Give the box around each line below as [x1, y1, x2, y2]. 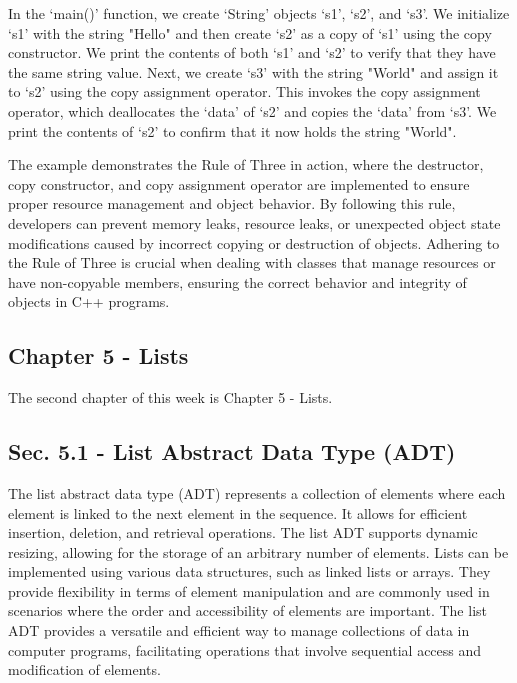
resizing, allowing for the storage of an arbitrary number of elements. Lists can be [8, 541, 509, 562]
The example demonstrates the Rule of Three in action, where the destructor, [8, 154, 484, 175]
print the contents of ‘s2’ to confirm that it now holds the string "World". [8, 120, 457, 141]
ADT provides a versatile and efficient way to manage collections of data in [8, 620, 470, 641]
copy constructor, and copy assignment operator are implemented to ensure [8, 173, 470, 194]
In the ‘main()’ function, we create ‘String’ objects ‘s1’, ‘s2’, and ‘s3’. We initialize [8, 3, 510, 23]
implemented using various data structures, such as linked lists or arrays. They [8, 561, 491, 582]
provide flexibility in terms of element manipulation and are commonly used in [8, 580, 490, 601]
